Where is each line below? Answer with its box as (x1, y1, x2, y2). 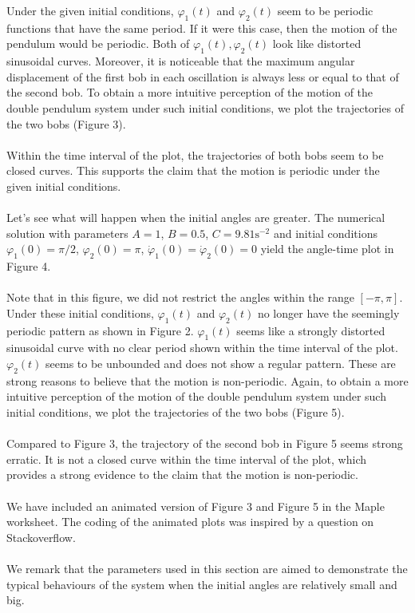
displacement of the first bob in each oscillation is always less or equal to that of (6, 68, 399, 85)
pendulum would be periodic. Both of (6, 35, 190, 52)
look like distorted (272, 35, 362, 52)
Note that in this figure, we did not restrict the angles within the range (6, 289, 354, 306)
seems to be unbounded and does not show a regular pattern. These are (45, 355, 396, 372)
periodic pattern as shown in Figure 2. (6, 322, 194, 338)
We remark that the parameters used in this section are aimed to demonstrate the (6, 560, 408, 576)
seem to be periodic (277, 2, 373, 18)
